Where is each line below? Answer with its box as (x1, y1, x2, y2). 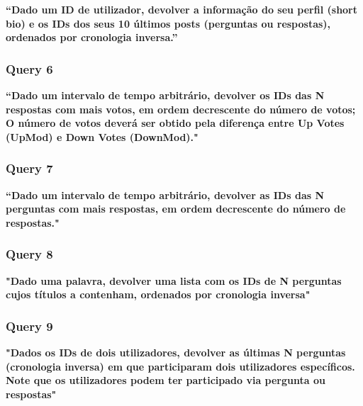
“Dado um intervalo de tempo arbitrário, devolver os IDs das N (6, 88, 325, 102)
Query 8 (6, 245, 53, 263)
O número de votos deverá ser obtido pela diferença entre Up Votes (6, 115, 345, 130)
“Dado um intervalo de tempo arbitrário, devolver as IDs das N (6, 187, 325, 202)
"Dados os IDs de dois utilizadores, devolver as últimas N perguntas (6, 345, 346, 359)
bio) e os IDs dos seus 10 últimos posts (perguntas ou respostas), (6, 16, 331, 30)
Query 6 (6, 60, 53, 77)
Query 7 (6, 159, 53, 177)
